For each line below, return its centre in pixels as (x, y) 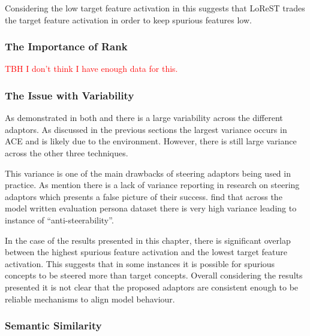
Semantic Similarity (53, 326)
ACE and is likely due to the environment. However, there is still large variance (151, 141)
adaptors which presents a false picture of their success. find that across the (144, 196)
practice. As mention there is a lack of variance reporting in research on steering (152, 185)
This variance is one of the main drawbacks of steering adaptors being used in (148, 173)
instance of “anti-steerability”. (59, 220)
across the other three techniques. (67, 153)
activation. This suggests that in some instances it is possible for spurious (140, 263)
